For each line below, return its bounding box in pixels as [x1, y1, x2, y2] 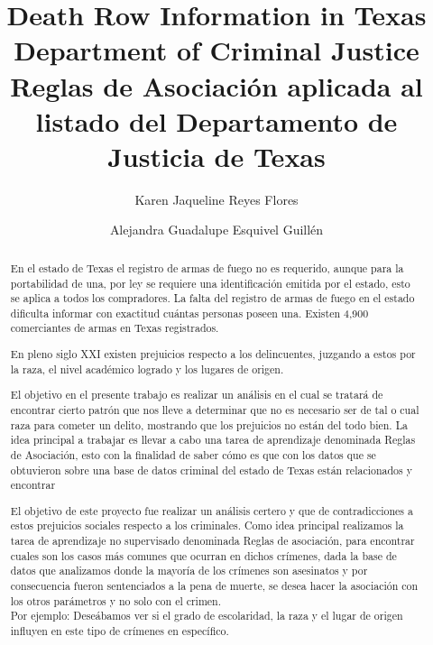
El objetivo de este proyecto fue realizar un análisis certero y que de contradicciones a [10, 502, 413, 518]
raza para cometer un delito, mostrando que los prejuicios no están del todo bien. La [10, 417, 409, 432]
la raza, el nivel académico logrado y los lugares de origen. [10, 361, 284, 376]
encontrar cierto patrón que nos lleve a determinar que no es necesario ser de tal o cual [10, 401, 419, 417]
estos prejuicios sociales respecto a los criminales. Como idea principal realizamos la [10, 518, 404, 533]
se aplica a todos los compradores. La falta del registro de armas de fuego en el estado [10, 290, 415, 306]
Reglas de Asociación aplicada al [10, 67, 423, 104]
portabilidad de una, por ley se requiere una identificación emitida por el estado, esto [10, 275, 410, 290]
